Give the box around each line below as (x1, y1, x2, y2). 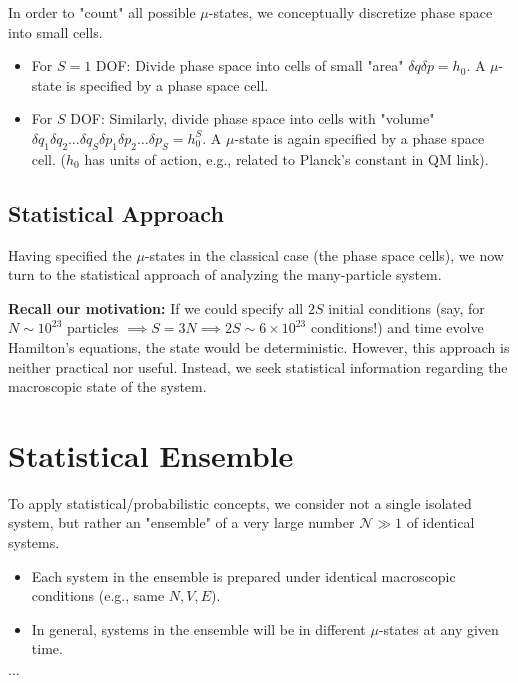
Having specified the (8, 244, 132, 265)
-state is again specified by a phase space (234, 127, 485, 148)
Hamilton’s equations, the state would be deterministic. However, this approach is (8, 336, 510, 357)
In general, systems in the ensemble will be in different (31, 618, 366, 639)
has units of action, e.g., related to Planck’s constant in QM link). (84, 148, 489, 169)
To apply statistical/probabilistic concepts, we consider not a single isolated (8, 492, 472, 513)
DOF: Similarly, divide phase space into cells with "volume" (70, 108, 435, 129)
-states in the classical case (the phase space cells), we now (144, 244, 504, 265)
